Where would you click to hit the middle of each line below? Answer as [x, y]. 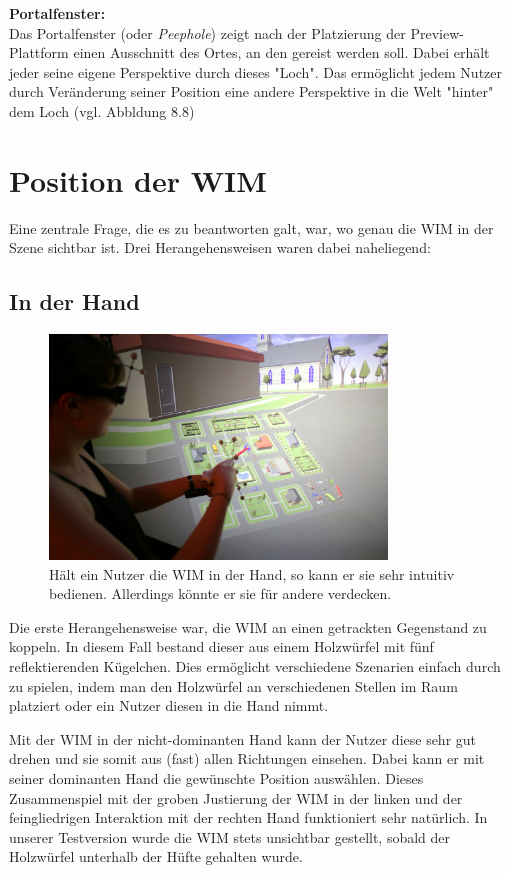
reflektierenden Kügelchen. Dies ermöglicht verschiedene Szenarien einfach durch [255, 665]
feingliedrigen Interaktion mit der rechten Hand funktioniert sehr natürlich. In [248, 817]
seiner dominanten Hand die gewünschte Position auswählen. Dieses [216, 777]
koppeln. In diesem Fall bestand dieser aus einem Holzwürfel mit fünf [221, 646]
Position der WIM [138, 179]
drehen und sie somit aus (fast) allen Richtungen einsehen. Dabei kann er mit [247, 758]
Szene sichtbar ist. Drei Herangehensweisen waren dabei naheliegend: [220, 247]
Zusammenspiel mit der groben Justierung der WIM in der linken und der [236, 797]
